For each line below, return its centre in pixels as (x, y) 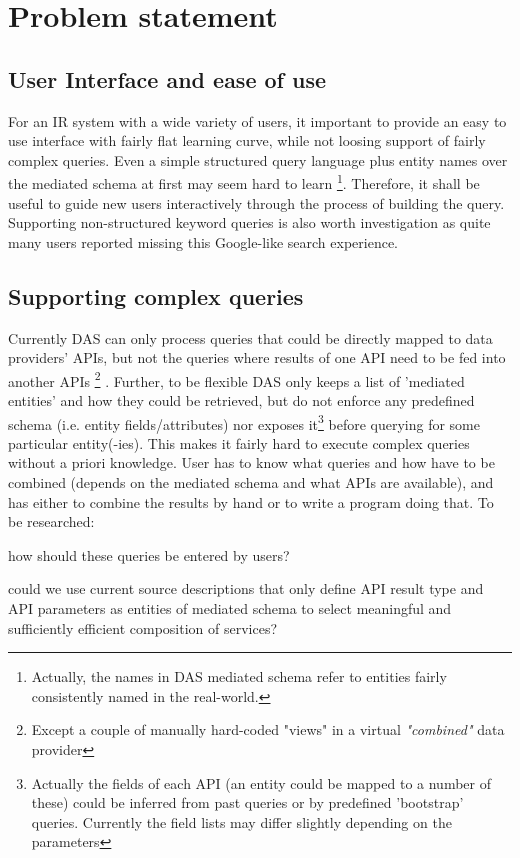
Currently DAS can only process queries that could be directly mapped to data (250, 337)
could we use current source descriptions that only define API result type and (246, 588)
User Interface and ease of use (167, 78)
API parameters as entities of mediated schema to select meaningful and (230, 608)
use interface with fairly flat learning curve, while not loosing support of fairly (247, 140)
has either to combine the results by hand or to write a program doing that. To (251, 501)
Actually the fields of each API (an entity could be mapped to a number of (261, 782)
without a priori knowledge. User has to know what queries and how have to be (251, 462)
